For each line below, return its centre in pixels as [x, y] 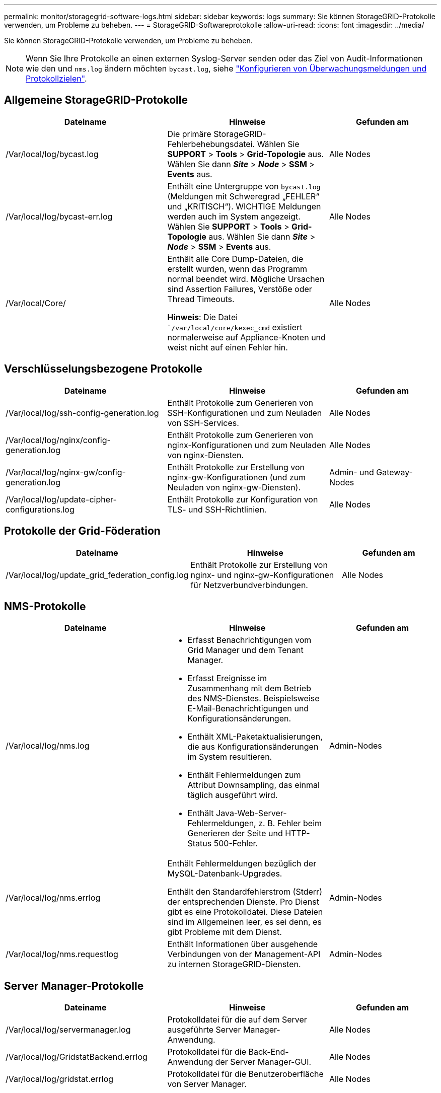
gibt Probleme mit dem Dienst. [225, 932]
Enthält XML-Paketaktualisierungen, [255, 737]
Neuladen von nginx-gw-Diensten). [234, 487]
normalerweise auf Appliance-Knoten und [246, 337]
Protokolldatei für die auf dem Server [237, 1020]
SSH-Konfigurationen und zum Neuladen [245, 413]
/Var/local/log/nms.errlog [53, 898]
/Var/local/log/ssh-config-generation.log [82, 413]
